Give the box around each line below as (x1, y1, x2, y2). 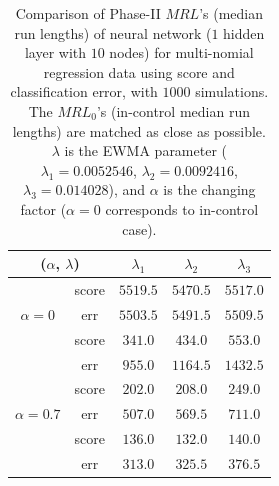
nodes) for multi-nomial (109, 42, 254, 63)
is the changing (163, 179, 256, 200)
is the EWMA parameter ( (64, 140, 228, 161)
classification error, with (10, 81, 158, 102)
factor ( (20, 198, 67, 219)
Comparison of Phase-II (15, 3, 161, 23)
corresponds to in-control (105, 198, 259, 219)
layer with (24, 42, 87, 63)
